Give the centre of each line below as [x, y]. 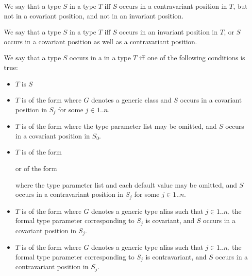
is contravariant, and [176, 256]
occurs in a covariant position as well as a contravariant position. [101, 41]
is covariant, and [170, 220]
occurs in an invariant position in [168, 32]
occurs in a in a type [100, 58]
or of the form [36, 168]
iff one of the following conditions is [192, 58]
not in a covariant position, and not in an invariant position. [94, 15]
